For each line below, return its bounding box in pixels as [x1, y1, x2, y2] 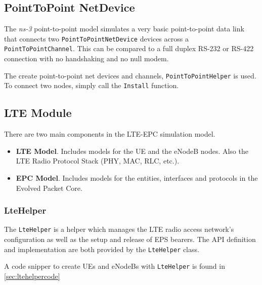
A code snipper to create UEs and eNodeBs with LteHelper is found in [4, 261, 225, 271]
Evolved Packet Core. [16, 182, 82, 193]
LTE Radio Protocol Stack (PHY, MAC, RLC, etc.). [16, 155, 180, 166]
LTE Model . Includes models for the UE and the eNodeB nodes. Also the [16, 145, 248, 156]
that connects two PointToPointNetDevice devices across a [4, 33, 189, 44]
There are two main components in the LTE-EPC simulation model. [4, 129, 215, 139]
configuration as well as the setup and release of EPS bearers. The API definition [4, 234, 256, 245]
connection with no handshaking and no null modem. [4, 53, 169, 64]
